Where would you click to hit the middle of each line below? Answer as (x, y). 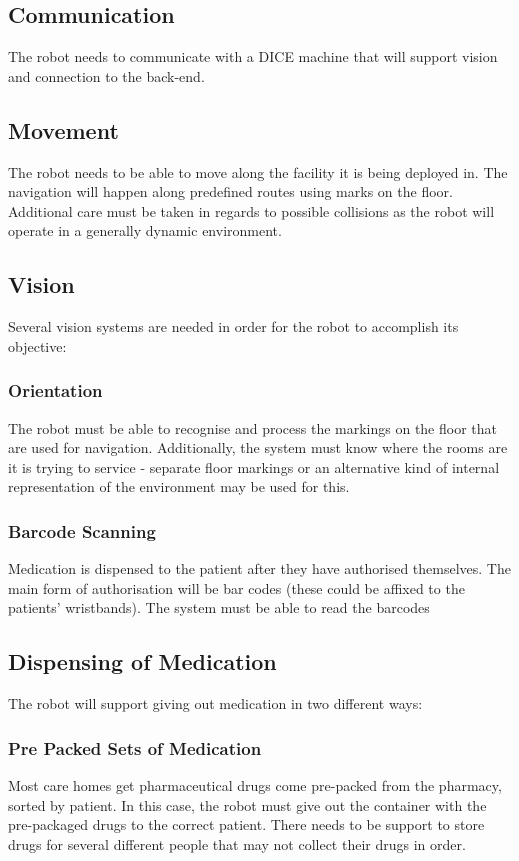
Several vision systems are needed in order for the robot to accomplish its (233, 326)
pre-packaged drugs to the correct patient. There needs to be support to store (246, 824)
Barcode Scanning (82, 530)
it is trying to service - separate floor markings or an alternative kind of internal (254, 466)
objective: (37, 345)
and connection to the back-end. (106, 75)
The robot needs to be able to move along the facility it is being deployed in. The (258, 171)
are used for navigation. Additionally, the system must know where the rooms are (258, 447)
